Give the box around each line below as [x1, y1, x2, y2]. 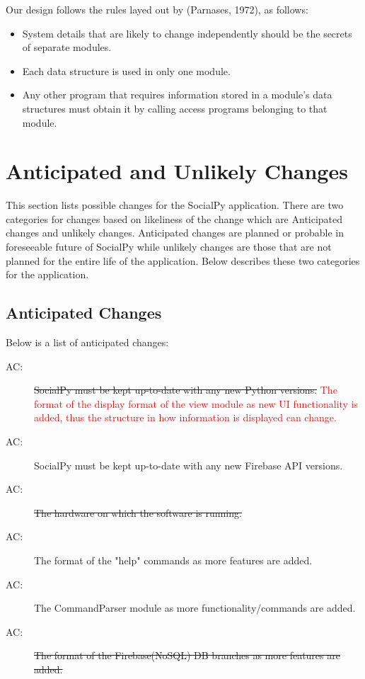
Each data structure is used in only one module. [22, 63, 231, 78]
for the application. [6, 267, 89, 282]
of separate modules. [22, 40, 112, 55]
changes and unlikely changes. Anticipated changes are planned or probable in [6, 225, 344, 240]
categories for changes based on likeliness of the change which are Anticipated [6, 211, 343, 226]
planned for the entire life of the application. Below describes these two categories [6, 253, 360, 268]
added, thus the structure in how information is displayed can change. [34, 410, 337, 425]
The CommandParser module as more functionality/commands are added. [34, 600, 356, 615]
